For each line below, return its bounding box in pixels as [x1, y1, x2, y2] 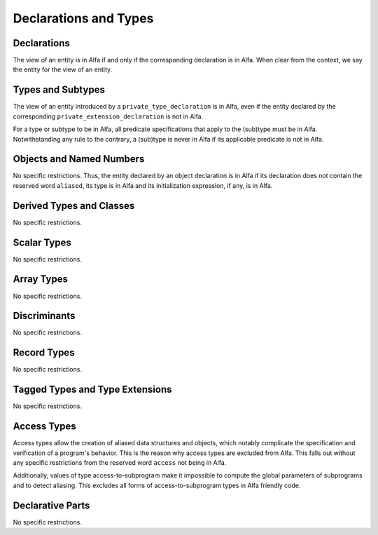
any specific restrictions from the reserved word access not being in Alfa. [13, 458, 227, 466]
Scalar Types [13, 236, 71, 248]
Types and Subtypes [13, 84, 105, 96]
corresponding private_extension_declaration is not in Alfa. [13, 112, 204, 121]
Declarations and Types [13, 11, 154, 26]
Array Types [13, 273, 68, 285]
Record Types [13, 347, 75, 359]
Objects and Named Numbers [13, 153, 145, 165]
